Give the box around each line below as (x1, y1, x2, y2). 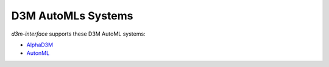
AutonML (26, 49, 50, 57)
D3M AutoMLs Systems (11, 9, 133, 22)
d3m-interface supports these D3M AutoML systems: (11, 30, 146, 37)
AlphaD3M (26, 41, 54, 48)
